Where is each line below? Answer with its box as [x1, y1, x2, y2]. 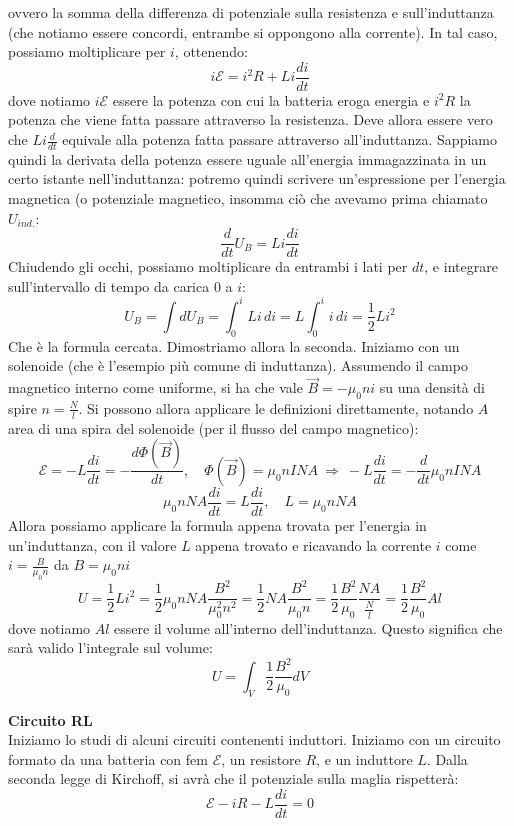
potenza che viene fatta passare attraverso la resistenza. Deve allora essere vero [8, 109, 493, 130]
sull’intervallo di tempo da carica [8, 275, 210, 296]
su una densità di [379, 377, 485, 398]
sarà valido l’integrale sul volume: [8, 637, 213, 658]
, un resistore [221, 748, 301, 769]
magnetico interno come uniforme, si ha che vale [8, 377, 303, 398]
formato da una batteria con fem [8, 748, 208, 769]
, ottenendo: [174, 41, 248, 62]
